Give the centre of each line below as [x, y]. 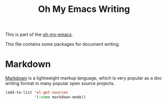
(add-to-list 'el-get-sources [37, 93]
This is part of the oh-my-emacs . [39, 35]
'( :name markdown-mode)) [60, 97]
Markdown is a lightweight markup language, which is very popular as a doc [84, 78]
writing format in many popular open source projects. [60, 84]
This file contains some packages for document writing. [62, 44]
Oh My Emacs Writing [84, 9]
